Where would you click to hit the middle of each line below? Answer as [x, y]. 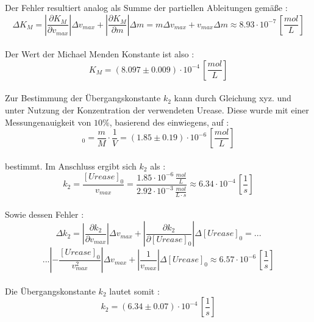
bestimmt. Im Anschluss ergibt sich [71, 166]
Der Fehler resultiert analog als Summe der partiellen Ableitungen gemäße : [146, 7]
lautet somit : [134, 291]
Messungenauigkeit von [48, 122]
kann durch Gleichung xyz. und [233, 98]
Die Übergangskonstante [50, 291]
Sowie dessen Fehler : [45, 214]
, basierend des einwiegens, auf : [169, 122]
